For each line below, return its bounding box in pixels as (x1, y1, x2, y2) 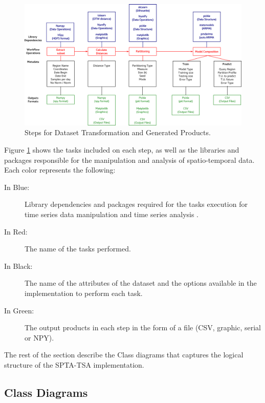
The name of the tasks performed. (25, 243, 131, 254)
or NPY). (25, 332, 54, 343)
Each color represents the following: (4, 164, 116, 175)
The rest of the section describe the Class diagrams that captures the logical (4, 349, 244, 360)
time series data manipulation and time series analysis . (25, 209, 199, 219)
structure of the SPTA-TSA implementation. (4, 359, 144, 370)
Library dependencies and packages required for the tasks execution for (25, 199, 248, 209)
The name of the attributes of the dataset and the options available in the (25, 278, 257, 288)
